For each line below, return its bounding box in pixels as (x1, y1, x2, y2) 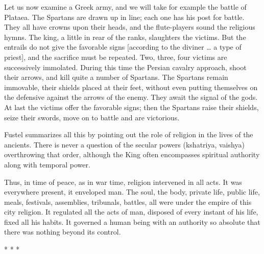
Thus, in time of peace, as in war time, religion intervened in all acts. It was (4, 176, 242, 187)
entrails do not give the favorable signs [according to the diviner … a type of (4, 41, 242, 52)
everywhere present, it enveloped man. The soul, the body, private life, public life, (4, 186, 260, 197)
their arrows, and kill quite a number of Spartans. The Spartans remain (4, 72, 228, 82)
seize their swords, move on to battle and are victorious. (4, 112, 180, 122)
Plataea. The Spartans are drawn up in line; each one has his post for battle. (4, 11, 245, 22)
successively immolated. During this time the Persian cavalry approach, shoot (4, 61, 247, 72)
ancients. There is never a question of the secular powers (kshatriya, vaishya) (4, 139, 245, 150)
